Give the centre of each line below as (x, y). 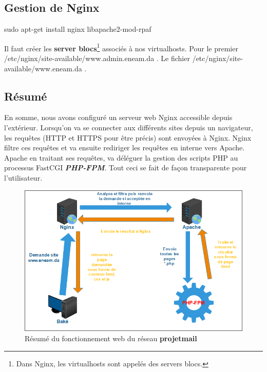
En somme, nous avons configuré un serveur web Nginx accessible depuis (118, 117)
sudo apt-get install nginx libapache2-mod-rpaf (78, 29)
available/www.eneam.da (43, 68)
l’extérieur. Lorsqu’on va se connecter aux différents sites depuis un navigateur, (129, 128)
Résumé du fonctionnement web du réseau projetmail (111, 338)
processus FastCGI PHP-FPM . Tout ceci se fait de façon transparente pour (126, 168)
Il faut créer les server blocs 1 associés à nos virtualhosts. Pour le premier (121, 47)
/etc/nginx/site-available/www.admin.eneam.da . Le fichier (97, 58)
